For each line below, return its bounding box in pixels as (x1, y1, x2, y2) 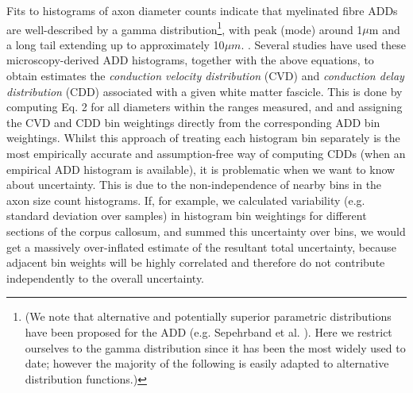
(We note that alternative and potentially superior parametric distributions (25, 308, 392, 325)
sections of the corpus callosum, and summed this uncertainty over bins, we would (6, 222, 406, 239)
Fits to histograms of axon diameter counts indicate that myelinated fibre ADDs (6, 2, 398, 18)
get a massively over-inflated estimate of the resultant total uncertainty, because (6, 238, 396, 255)
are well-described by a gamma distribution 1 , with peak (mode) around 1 (6, 18, 363, 37)
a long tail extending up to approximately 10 (6, 36, 225, 52)
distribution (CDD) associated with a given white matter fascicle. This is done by (6, 83, 403, 99)
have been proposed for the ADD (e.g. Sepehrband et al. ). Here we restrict (25, 323, 392, 340)
